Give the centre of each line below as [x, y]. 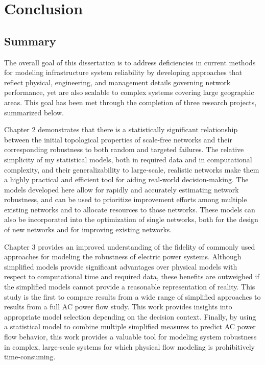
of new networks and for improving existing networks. [88, 229]
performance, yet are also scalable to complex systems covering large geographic [129, 92]
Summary [30, 41]
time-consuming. [30, 357]
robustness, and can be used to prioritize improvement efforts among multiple [126, 199]
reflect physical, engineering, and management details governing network [117, 82]
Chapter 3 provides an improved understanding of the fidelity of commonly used [130, 246]
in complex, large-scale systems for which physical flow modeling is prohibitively [129, 346]
